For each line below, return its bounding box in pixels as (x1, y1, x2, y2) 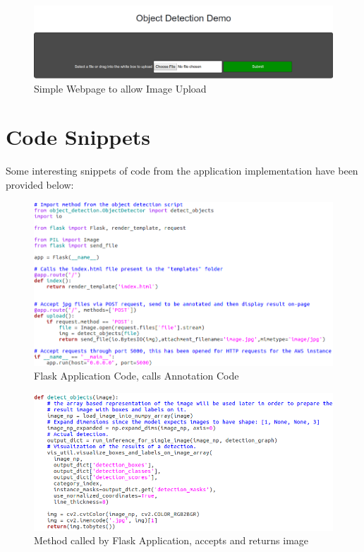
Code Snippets (6, 122, 151, 151)
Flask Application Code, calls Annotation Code (34, 368, 239, 383)
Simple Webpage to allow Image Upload (34, 81, 207, 95)
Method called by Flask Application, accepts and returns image (34, 533, 309, 548)
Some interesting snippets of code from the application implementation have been (6, 163, 358, 178)
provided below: (6, 177, 74, 192)
